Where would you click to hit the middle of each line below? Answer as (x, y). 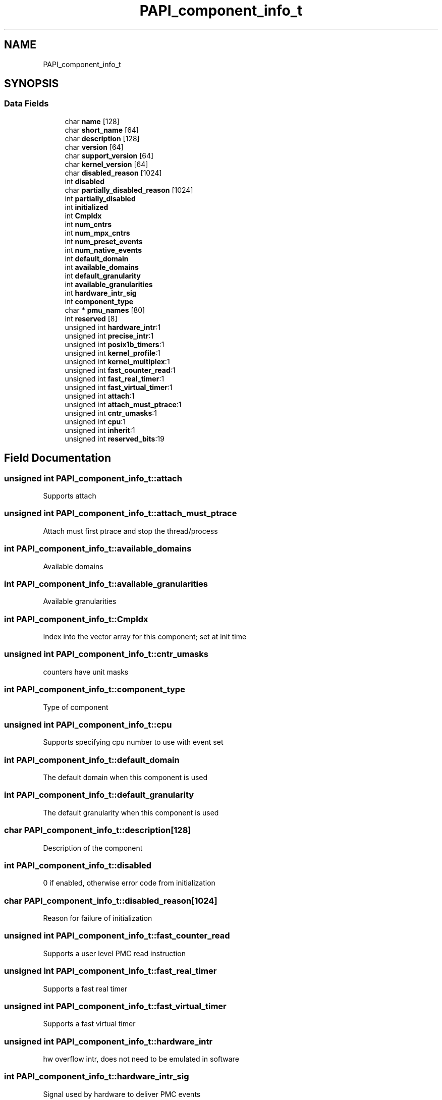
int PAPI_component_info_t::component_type (95, 690)
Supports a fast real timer (85, 988)
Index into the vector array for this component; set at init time (145, 637)
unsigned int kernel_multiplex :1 (117, 361)
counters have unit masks (86, 672)
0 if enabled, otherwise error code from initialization (129, 883)
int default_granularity (103, 276)
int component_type (99, 301)
